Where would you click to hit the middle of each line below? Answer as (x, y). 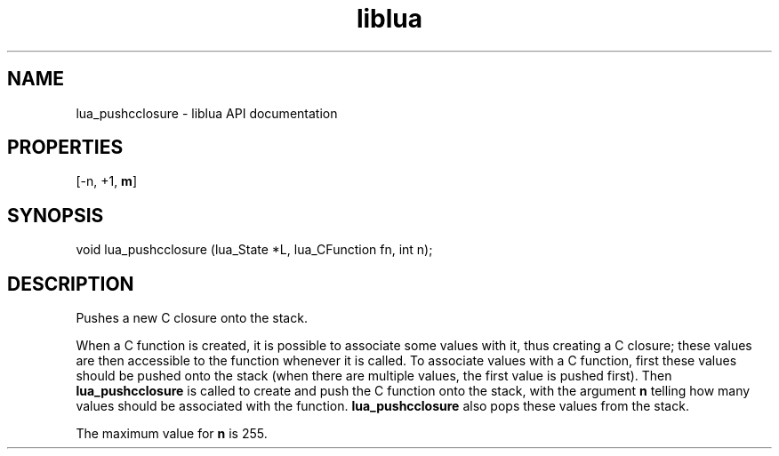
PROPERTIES (65, 148)
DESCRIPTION (71, 284)
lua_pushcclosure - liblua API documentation (207, 113)
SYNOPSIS (56, 215)
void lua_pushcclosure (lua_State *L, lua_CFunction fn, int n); (254, 250)
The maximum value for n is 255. (172, 434)
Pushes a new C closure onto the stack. (192, 318)
